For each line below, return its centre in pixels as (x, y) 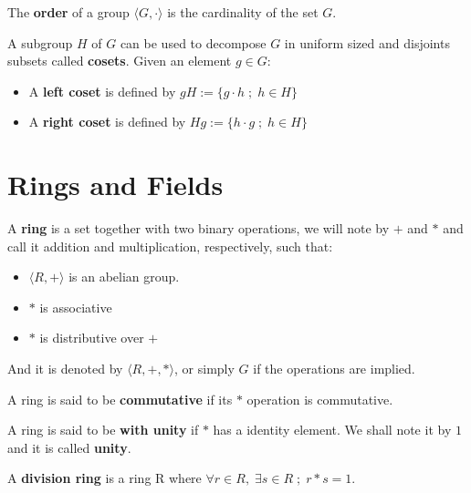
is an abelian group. (124, 277)
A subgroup (40, 42)
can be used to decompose (193, 42)
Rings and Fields (115, 185)
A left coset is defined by (102, 91)
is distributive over (92, 338)
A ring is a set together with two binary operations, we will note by (199, 228)
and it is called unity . (69, 447)
